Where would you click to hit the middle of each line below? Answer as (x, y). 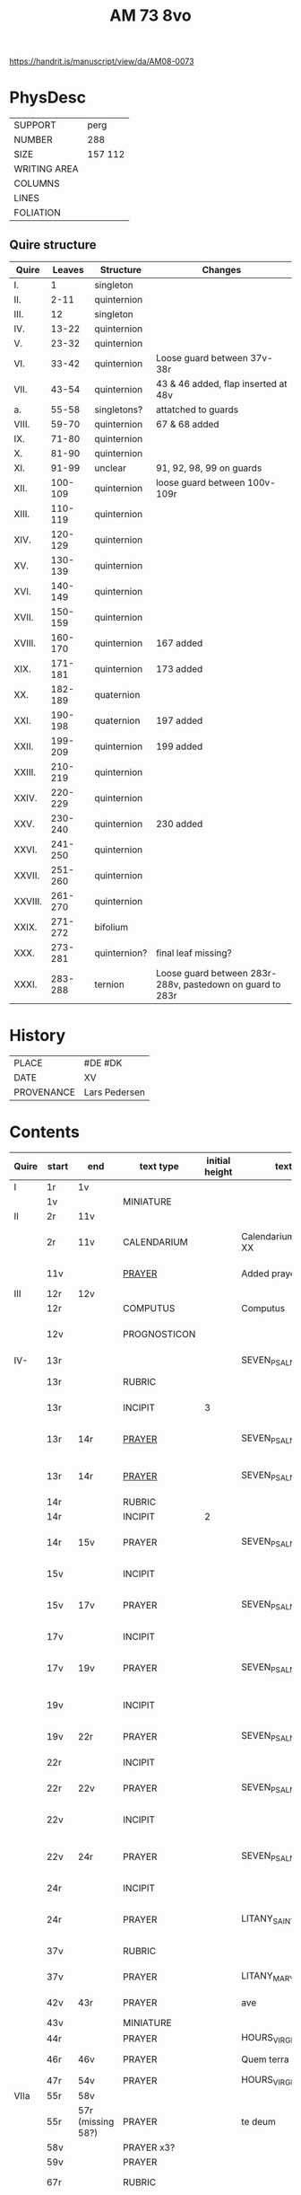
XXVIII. (28, 901)
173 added (179, 668)
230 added (179, 824)
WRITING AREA (46, 169)
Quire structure (53, 245)
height (219, 1171)
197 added (179, 720)
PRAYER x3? (149, 2147)
